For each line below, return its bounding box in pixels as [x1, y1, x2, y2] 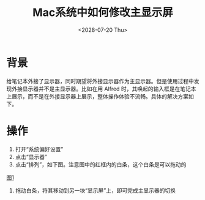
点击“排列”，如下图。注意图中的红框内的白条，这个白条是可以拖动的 [15, 160, 187, 168]
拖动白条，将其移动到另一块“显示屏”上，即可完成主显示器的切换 [15, 187, 176, 194]
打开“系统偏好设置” [15, 145, 64, 153]
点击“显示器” [15, 153, 48, 160]
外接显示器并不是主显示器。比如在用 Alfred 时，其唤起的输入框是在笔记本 [11, 85, 196, 92]
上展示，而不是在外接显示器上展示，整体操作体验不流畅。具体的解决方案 [6, 92, 188, 100]
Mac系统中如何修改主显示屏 [32, 6, 173, 20]
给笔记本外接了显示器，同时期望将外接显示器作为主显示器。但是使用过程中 [6, 77, 194, 84]
